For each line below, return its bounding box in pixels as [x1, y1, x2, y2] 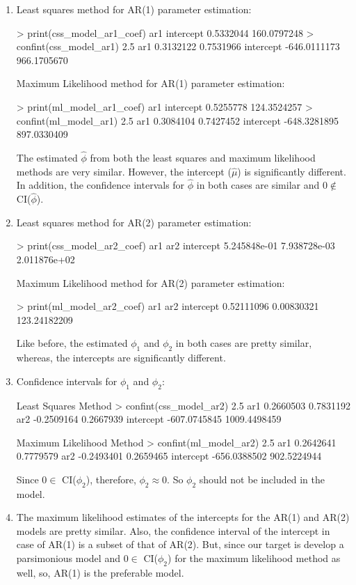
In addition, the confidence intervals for [16, 178, 185, 192]
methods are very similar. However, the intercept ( [16, 164, 232, 178]
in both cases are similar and [196, 178, 320, 192]
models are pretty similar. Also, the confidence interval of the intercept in [16, 523, 330, 538]
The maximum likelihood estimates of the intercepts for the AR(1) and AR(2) [16, 510, 350, 524]
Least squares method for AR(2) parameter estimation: [16, 214, 252, 229]
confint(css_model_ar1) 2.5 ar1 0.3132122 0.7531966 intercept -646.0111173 [16, 39, 340, 54]
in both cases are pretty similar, [175, 336, 312, 350]
